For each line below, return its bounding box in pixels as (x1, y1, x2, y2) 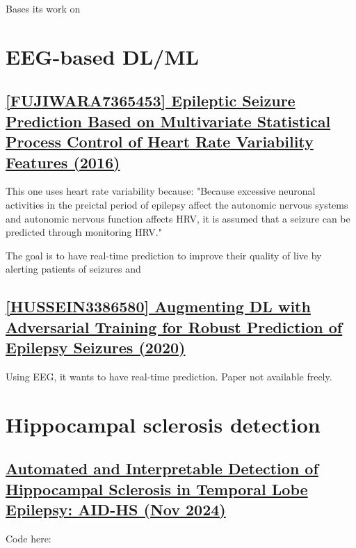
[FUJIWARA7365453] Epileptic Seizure (6, 90, 296, 111)
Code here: (6, 531, 51, 545)
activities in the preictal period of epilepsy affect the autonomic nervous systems (6, 197, 348, 211)
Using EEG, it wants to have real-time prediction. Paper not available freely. (6, 369, 332, 383)
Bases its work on (6, 1, 81, 15)
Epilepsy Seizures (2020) (6, 337, 186, 358)
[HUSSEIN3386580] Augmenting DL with (6, 296, 311, 317)
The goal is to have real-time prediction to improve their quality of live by (6, 248, 322, 262)
